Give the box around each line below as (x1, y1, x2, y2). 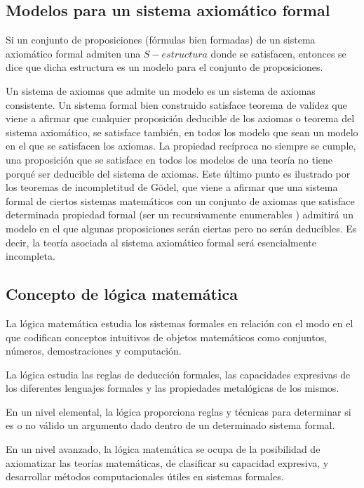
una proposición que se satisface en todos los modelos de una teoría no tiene (6, 152, 333, 166)
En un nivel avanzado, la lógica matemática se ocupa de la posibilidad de (6, 442, 321, 456)
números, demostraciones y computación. (6, 343, 182, 358)
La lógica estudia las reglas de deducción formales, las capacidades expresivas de (6, 367, 351, 381)
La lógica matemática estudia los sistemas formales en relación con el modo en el (6, 315, 353, 330)
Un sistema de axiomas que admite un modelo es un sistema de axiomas (6, 83, 316, 98)
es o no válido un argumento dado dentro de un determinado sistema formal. (6, 418, 335, 433)
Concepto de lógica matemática (6, 283, 238, 305)
